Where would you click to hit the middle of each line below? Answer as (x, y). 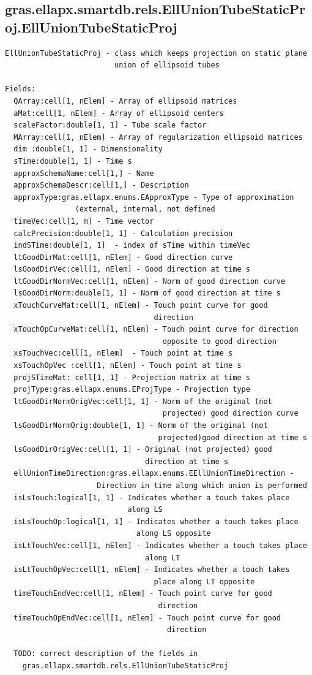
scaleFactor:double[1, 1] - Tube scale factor (110, 125)
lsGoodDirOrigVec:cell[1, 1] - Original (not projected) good (143, 450)
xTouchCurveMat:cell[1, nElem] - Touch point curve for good (141, 306)
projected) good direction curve (230, 414)
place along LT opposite (204, 582)
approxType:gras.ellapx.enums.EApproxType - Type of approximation (154, 197)
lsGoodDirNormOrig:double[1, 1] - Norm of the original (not (141, 425)
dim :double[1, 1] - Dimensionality (88, 149)
